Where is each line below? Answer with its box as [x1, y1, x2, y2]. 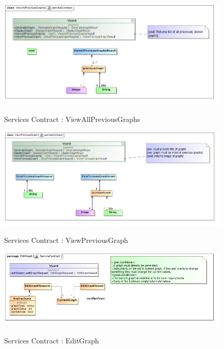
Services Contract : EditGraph [4, 335, 99, 346]
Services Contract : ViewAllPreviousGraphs [4, 113, 141, 124]
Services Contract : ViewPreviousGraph [4, 235, 128, 245]
